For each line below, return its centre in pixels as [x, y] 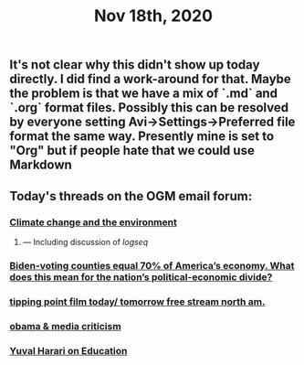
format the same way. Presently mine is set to [142, 137]
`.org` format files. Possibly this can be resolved [149, 107]
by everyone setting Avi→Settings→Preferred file [152, 122]
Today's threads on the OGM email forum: [131, 196]
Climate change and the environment [94, 222]
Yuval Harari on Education [68, 350]
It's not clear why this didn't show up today [135, 65]
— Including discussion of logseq [85, 242]
